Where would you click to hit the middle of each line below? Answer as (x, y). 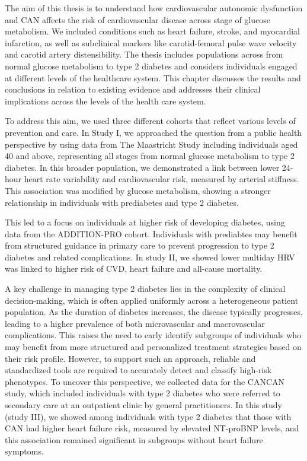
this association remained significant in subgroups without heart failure (134, 439)
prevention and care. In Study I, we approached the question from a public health (153, 132)
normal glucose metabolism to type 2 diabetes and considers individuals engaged (151, 66)
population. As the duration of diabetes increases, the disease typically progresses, (154, 312)
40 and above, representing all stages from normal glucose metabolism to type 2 (150, 156)
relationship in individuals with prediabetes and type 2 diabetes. (122, 202)
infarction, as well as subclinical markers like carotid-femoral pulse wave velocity (151, 42)
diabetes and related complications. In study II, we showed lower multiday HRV (150, 257)
